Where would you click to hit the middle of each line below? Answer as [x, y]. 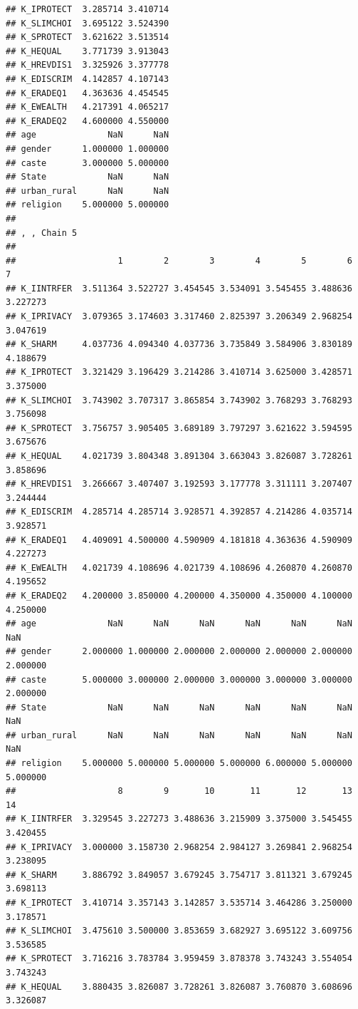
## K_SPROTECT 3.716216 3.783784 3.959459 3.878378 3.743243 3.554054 [179, 959]
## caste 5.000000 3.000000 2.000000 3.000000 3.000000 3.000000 [179, 679]
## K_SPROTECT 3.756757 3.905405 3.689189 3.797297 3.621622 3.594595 [179, 428]
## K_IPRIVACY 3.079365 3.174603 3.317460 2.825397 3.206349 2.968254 [179, 317]
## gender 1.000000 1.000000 [88, 149]
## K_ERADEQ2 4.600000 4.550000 [88, 121]
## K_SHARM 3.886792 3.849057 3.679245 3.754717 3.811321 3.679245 [179, 875]
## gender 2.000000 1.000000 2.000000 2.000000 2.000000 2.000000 [179, 652]
